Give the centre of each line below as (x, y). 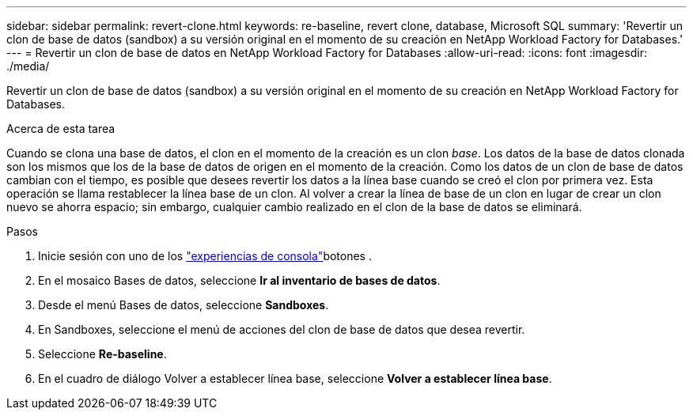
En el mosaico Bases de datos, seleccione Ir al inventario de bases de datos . (239, 280)
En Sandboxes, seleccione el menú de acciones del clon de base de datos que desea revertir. (282, 329)
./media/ (28, 66)
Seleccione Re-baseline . (102, 354)
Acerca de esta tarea (61, 129)
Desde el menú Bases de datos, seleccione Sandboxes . (184, 305)
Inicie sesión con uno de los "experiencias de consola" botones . (205, 256)
